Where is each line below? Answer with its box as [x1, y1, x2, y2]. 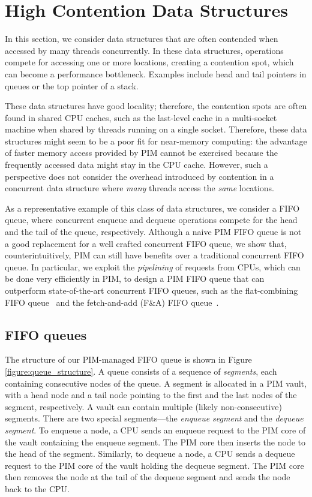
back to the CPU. [5, 482, 70, 495]
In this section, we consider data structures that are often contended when [5, 32, 278, 45]
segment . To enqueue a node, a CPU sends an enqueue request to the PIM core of [5, 423, 306, 436]
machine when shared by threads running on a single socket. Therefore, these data [5, 123, 307, 135]
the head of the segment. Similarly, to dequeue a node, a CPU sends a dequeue [5, 447, 295, 460]
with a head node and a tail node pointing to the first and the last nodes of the [5, 388, 297, 401]
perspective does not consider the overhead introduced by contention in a [5, 170, 274, 182]
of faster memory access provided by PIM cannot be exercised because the [5, 146, 278, 159]
